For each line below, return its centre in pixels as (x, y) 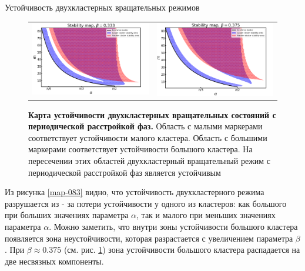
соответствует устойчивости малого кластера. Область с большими (148, 137)
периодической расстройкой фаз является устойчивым (125, 172)
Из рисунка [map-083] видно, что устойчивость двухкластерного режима (135, 192)
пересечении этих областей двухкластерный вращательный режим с (150, 160)
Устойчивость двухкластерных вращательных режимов (102, 7)
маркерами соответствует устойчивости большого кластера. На (140, 149)
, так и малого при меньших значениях (206, 215)
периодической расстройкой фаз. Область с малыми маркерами (145, 126)
